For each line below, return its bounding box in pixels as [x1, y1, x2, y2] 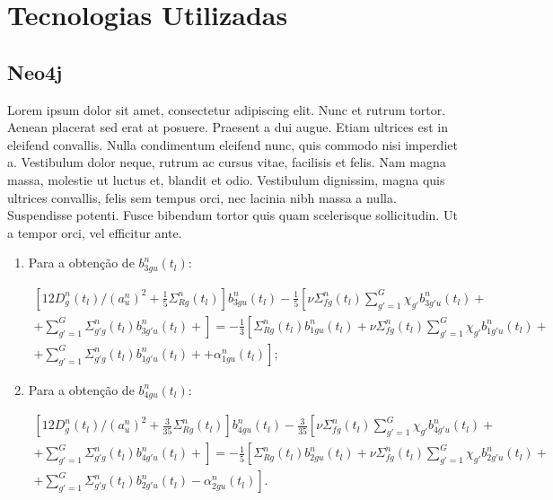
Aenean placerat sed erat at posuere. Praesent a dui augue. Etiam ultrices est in [7, 118, 448, 136]
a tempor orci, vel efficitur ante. [7, 223, 182, 241]
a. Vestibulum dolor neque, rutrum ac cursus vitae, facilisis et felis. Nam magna [7, 153, 446, 171]
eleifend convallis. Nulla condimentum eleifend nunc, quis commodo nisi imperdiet [7, 135, 458, 154]
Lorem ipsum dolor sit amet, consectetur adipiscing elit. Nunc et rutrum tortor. [7, 100, 446, 118]
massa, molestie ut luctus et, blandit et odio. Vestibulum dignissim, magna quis [7, 170, 445, 189]
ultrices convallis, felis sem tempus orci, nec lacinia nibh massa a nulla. [7, 188, 397, 206]
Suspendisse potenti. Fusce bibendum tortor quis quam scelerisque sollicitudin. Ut [7, 206, 458, 224]
